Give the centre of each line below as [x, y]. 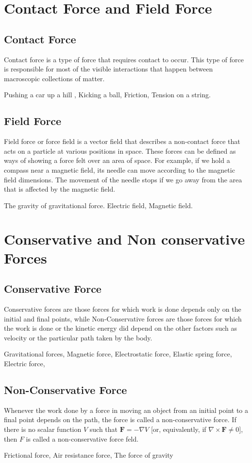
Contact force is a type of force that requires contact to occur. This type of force [124, 59]
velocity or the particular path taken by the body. [78, 337]
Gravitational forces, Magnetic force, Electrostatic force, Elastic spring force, [118, 354]
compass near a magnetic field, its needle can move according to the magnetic [119, 169]
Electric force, [25, 364]
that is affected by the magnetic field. [60, 189]
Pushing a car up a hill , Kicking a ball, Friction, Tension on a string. [107, 95]
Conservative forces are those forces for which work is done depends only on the [123, 309]
